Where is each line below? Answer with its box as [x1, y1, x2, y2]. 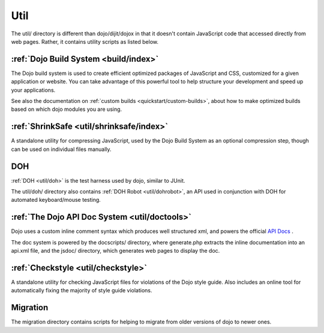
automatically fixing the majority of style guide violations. [11, 287, 152, 294]
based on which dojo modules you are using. [11, 105, 122, 113]
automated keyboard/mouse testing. [11, 196, 101, 204]
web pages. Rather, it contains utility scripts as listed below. [11, 38, 159, 45]
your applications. [11, 86, 56, 93]
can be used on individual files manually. [11, 146, 112, 153]
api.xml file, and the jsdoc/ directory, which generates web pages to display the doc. [11, 247, 220, 255]
